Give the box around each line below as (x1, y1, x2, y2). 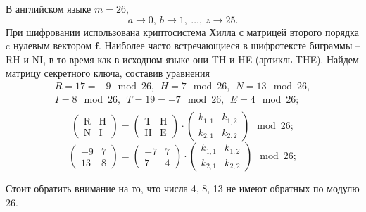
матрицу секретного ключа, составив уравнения (6, 66, 210, 80)
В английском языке (6, 1, 91, 15)
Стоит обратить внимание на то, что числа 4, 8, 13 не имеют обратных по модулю (6, 181, 360, 196)
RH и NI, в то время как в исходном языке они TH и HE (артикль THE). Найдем (6, 51, 359, 66)
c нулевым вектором (6, 38, 92, 53)
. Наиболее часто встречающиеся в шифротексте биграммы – (98, 38, 360, 53)
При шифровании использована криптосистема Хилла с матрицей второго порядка (6, 24, 359, 39)
